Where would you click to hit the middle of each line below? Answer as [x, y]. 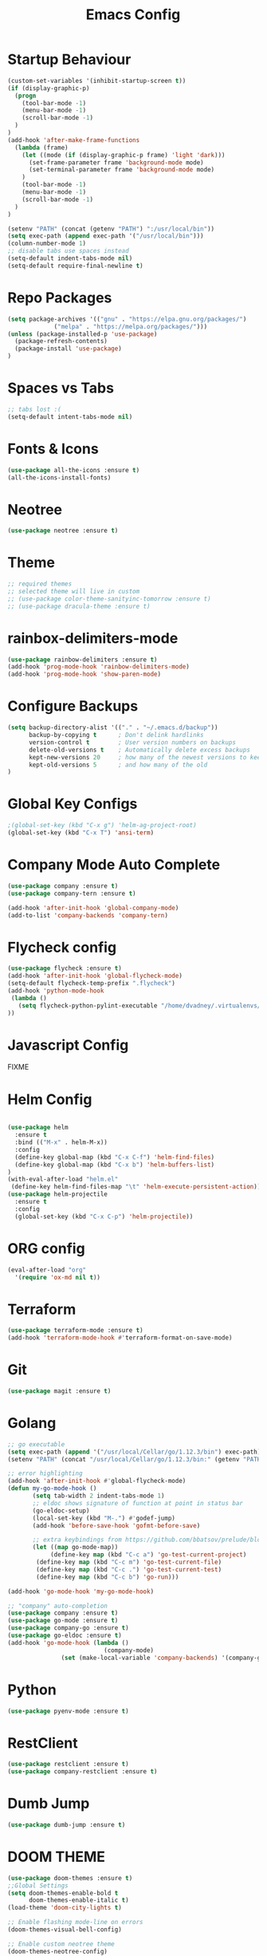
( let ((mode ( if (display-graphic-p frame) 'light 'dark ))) [124, 155]
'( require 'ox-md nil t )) [58, 1277]
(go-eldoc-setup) [61, 1510]
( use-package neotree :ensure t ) [63, 531]
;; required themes [40, 584]
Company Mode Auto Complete [114, 865]
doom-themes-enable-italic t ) [79, 1900]
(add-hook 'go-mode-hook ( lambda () [68, 1642]
